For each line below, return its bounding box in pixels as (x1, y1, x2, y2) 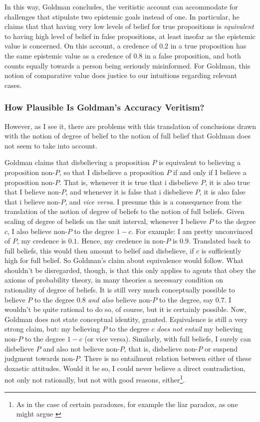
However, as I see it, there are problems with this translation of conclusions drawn (4, 120, 256, 131)
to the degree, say (159, 294, 214, 304)
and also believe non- (88, 294, 153, 304)
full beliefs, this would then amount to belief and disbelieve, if (4, 245, 194, 255)
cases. (4, 79, 22, 90)
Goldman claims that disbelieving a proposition (4, 157, 150, 167)
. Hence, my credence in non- (77, 235, 166, 246)
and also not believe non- (43, 343, 120, 353)
